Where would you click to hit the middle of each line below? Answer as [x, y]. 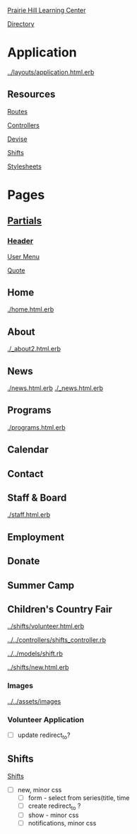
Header [20, 241]
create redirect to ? [54, 806]
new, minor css [40, 789]
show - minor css [53, 815]
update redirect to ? [44, 736]
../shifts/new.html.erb [38, 668]
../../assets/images [34, 701]
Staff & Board [37, 498]
